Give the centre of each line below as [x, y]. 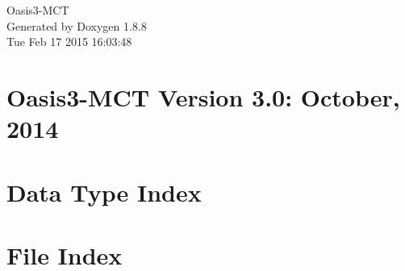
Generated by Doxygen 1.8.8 [77, 25]
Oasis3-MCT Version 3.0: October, [203, 96]
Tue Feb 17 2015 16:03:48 [69, 42]
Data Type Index [104, 192]
